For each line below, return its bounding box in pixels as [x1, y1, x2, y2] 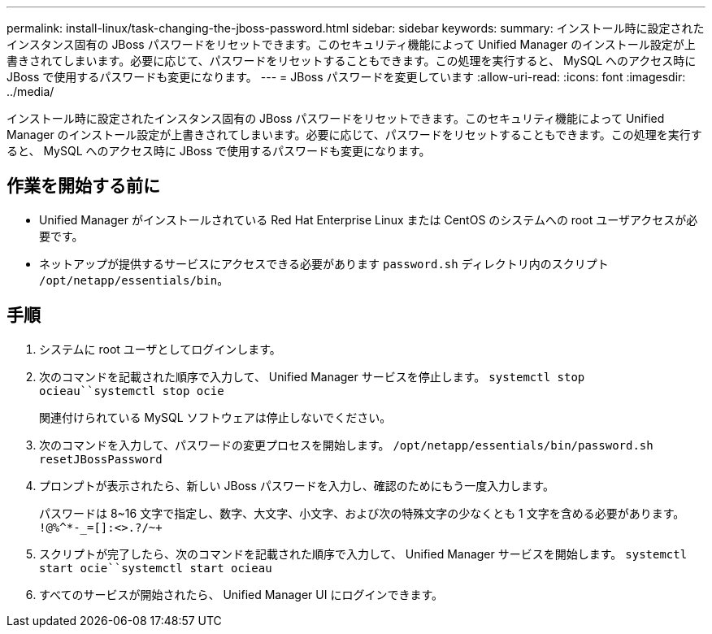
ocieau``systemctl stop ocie [39, 384, 224, 397]
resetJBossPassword [39, 452, 163, 466]
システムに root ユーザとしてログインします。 [39, 341, 281, 356]
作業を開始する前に [7, 176, 160, 197]
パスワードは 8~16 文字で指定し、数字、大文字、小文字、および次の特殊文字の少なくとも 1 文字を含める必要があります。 [39, 506, 685, 520]
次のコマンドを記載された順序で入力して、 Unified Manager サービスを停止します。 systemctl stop [39, 369, 585, 384]
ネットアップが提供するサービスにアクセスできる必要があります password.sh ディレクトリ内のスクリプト [39, 256, 609, 271]
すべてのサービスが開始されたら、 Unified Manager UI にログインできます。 [39, 587, 444, 601]
